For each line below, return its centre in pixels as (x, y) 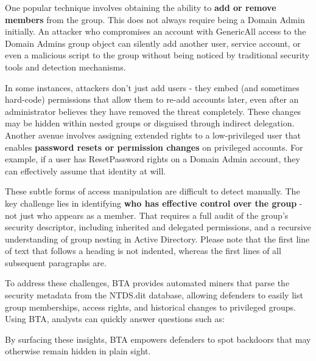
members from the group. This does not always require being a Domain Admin (155, 19)
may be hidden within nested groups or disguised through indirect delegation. (150, 123)
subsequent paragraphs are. (56, 262)
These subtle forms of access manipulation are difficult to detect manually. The (153, 191)
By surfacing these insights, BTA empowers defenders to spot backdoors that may (158, 339)
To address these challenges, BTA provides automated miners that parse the (147, 283)
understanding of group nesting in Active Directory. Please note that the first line (157, 239)
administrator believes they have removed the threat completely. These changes (153, 111)
